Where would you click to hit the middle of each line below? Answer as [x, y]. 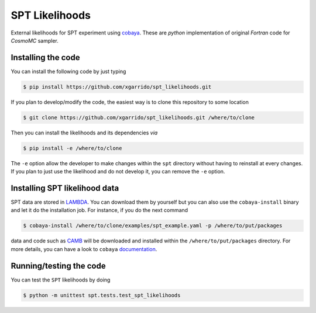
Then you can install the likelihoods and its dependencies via [84, 133]
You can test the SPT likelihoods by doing [61, 280]
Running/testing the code [58, 266]
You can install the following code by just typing [68, 71]
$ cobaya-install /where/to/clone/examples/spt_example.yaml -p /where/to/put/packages [153, 226]
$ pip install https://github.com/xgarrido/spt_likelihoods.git [117, 87]
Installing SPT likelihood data [65, 188]
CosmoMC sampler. [35, 40]
